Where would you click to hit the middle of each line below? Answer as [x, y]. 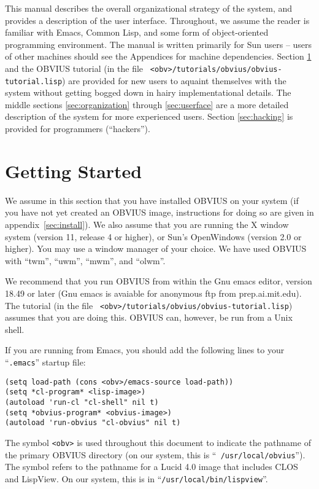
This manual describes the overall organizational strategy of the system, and [149, 8]
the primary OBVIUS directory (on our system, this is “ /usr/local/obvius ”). [155, 454]
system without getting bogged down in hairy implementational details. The [148, 92]
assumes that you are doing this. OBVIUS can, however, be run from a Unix [149, 317]
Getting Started [74, 170]
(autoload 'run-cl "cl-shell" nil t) [82, 402]
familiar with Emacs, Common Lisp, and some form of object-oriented [137, 32]
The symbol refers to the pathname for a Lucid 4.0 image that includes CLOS [152, 467]
